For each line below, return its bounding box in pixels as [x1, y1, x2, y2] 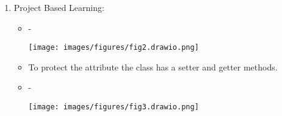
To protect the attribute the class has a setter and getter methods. [28, 60, 278, 73]
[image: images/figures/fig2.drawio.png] [28, 43, 199, 52]
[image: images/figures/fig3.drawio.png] [28, 103, 199, 112]
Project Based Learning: [13, 1, 104, 13]
